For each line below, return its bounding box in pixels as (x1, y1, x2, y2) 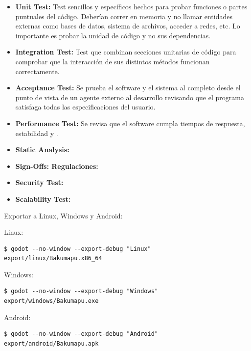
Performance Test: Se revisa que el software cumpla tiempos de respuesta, (15, 118, 245, 128)
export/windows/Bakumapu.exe (4, 297, 99, 305)
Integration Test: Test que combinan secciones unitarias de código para (15, 47, 236, 57)
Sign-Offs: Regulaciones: (15, 161, 98, 171)
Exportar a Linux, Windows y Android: (4, 210, 123, 220)
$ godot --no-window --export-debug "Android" (4, 330, 158, 338)
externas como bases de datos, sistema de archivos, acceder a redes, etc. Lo (15, 21, 240, 31)
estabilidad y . (15, 128, 58, 138)
